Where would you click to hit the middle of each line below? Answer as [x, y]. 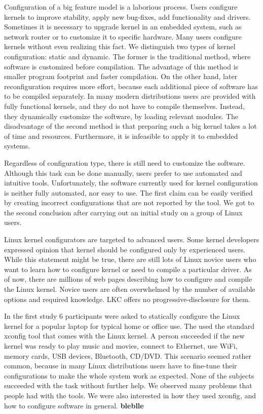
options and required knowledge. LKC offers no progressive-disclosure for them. [127, 299]
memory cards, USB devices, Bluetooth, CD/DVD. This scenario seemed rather [128, 355]
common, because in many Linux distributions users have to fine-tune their [121, 366]
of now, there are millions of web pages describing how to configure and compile [128, 279]
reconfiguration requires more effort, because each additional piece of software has [131, 86]
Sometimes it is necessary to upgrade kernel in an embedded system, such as [123, 27]
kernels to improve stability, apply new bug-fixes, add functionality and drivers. [127, 16]
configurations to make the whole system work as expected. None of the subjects [129, 375]
